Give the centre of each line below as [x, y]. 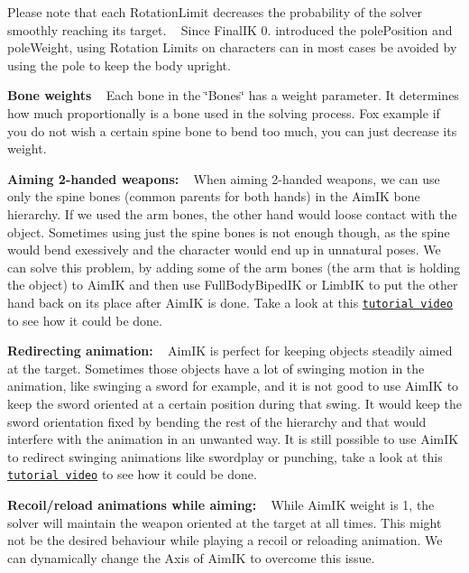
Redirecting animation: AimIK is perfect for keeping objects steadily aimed [230, 351]
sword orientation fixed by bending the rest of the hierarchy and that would [217, 421]
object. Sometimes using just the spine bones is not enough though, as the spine [229, 231]
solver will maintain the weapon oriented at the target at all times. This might [225, 522]
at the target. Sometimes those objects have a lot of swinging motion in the [216, 368]
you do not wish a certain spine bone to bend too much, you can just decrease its [232, 130]
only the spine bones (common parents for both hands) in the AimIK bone [214, 196]
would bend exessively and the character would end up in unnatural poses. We [224, 250]
